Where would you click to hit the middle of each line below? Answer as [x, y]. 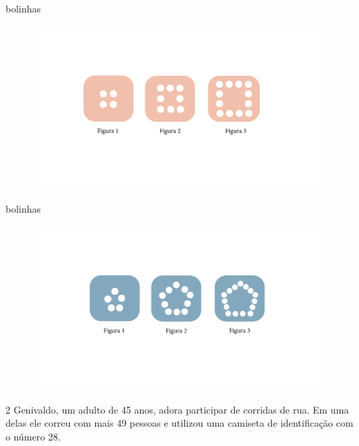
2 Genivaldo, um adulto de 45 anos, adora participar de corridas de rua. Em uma [177, 409]
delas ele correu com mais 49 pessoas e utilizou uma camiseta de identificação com [179, 423]
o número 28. [33, 436]
